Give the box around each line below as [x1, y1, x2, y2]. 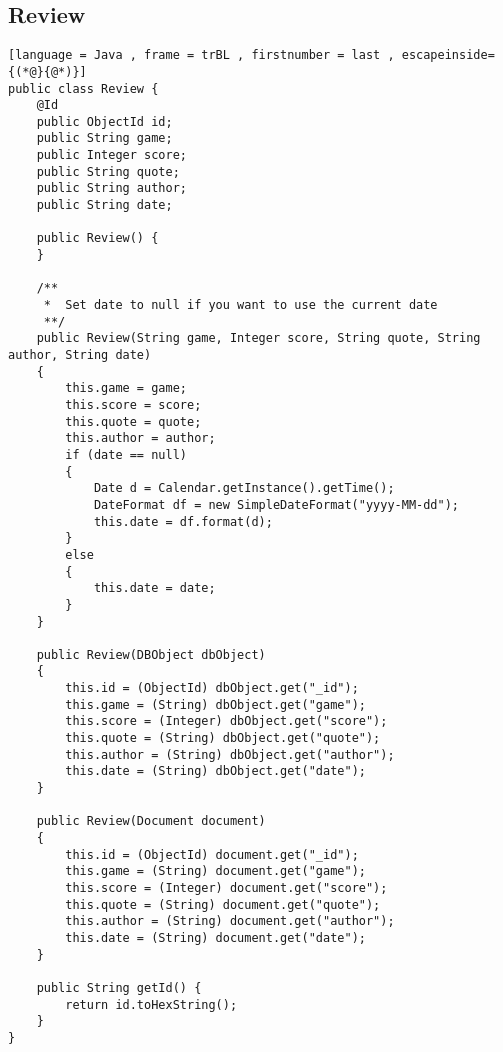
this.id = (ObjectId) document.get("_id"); [65, 847, 359, 862]
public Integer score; [36, 148, 187, 163]
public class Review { [8, 81, 159, 96]
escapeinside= [401, 48, 495, 63]
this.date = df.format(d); [93, 514, 273, 529]
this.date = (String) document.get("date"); [65, 930, 366, 945]
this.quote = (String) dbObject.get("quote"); [65, 731, 381, 746]
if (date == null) [65, 447, 187, 462]
